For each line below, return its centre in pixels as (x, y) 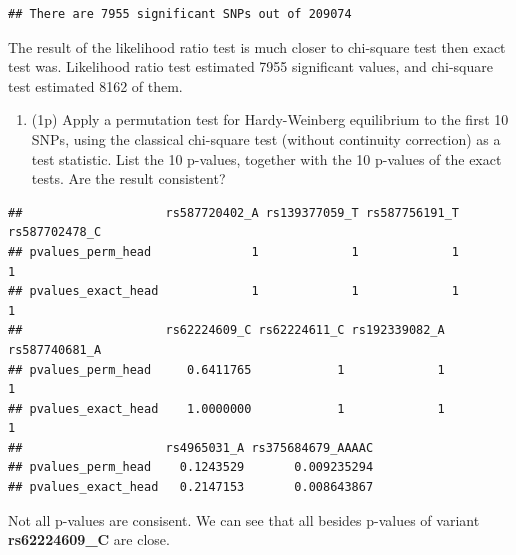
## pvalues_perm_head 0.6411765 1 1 (226, 369)
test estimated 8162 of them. (95, 85)
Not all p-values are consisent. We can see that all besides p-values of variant (244, 519)
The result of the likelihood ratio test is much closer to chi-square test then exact (257, 46)
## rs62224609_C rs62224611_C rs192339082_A (226, 330)
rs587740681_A (55, 349)
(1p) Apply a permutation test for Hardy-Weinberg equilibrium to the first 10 (270, 119)
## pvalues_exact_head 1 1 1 (234, 291)
